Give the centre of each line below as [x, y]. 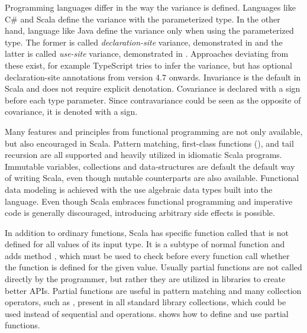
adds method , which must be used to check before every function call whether [147, 255]
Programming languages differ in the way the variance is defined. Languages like [150, 7]
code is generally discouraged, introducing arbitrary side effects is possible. [140, 213]
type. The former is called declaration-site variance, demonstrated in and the [144, 42]
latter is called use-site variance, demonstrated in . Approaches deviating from [147, 54]
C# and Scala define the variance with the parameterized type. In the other [143, 19]
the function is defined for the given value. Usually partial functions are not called [153, 267]
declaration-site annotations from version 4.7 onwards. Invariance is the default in [153, 77]
